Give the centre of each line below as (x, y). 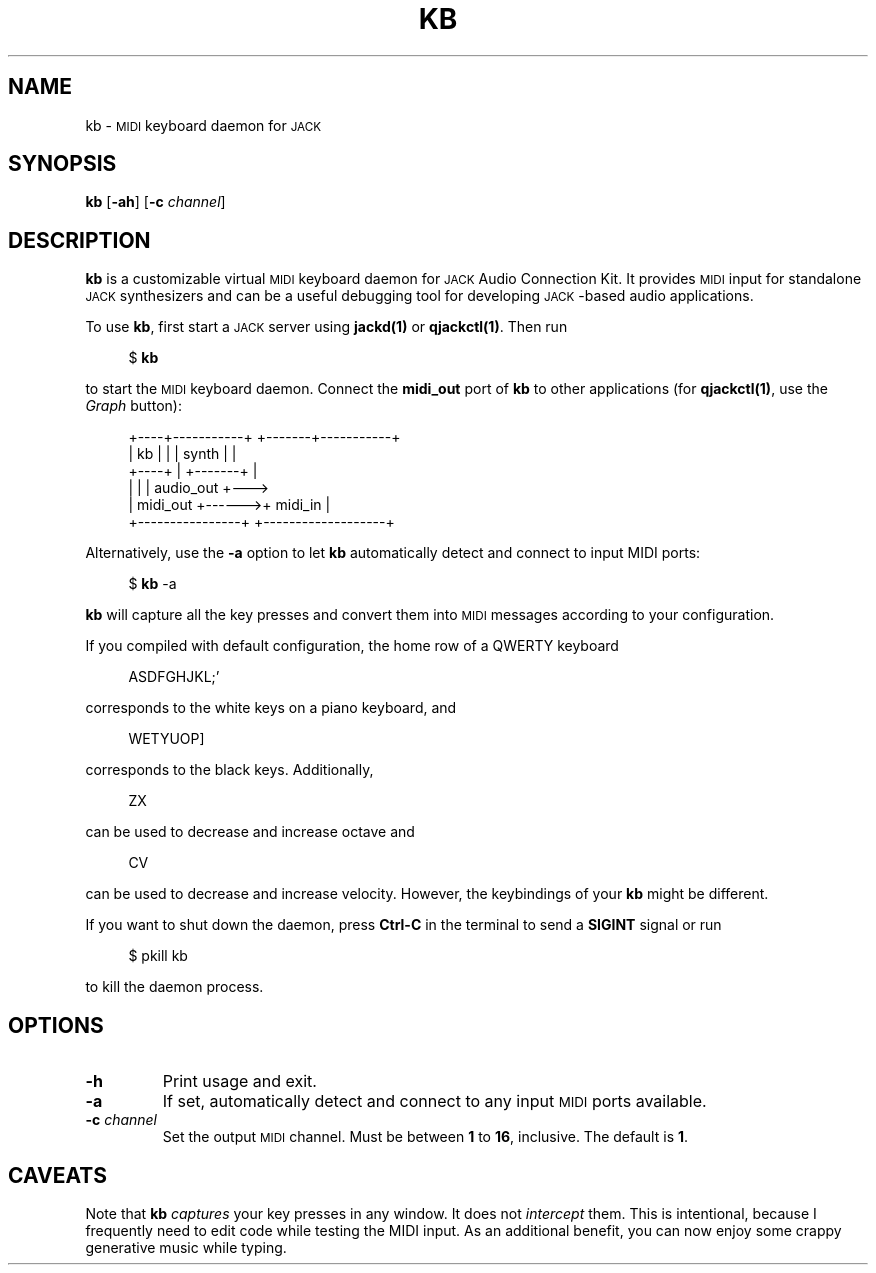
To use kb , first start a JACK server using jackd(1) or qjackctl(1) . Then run (326, 327)
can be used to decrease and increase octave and (250, 832)
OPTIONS (56, 1025)
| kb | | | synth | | (182, 454)
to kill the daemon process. (174, 987)
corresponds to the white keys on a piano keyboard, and (271, 708)
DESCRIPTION (79, 240)
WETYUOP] (166, 739)
